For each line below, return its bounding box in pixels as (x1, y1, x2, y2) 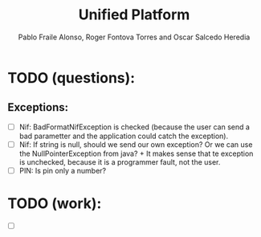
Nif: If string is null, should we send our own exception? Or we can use (18, 139, 253, 149)
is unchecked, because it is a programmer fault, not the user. (18, 157, 221, 166)
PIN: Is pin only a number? (18, 165, 106, 175)
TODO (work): (7, 194, 102, 213)
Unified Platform (78, 6, 190, 24)
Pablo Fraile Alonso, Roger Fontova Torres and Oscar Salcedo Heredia (18, 32, 251, 42)
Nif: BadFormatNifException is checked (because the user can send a (18, 122, 251, 132)
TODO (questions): (7, 68, 136, 87)
